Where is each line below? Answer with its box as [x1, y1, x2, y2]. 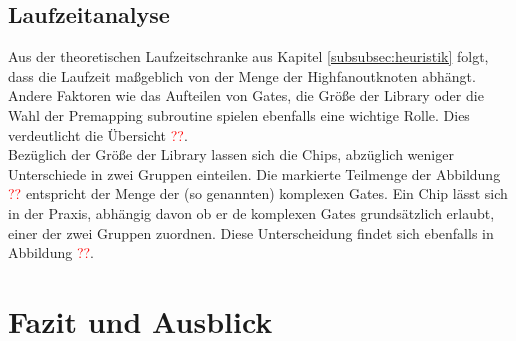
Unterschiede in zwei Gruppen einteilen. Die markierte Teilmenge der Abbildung [8, 163, 501, 184]
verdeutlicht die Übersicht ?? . [8, 124, 188, 145]
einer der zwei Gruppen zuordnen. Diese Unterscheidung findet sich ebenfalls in [8, 222, 494, 243]
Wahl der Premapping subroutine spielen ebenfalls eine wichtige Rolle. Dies [8, 104, 470, 125]
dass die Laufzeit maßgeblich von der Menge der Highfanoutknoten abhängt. [8, 65, 476, 86]
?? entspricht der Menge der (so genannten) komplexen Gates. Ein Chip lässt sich [8, 183, 508, 204]
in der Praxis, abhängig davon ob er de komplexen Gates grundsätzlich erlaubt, [8, 202, 495, 223]
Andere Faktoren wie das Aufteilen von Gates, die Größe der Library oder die [8, 85, 484, 106]
